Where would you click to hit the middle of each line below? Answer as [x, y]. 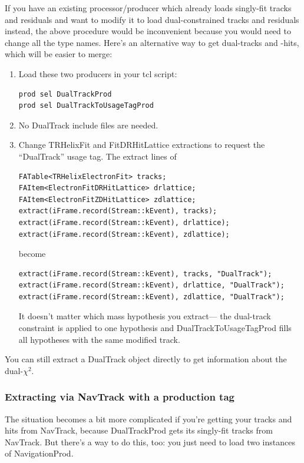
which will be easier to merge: [59, 54]
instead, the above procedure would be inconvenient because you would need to [148, 31]
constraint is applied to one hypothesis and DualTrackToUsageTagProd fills [155, 328]
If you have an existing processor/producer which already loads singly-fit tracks [148, 8]
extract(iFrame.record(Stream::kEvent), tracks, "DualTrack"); [145, 274]
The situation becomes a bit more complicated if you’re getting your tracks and [148, 419]
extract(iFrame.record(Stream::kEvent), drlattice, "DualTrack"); [151, 285]
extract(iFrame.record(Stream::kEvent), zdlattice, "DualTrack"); [151, 297]
